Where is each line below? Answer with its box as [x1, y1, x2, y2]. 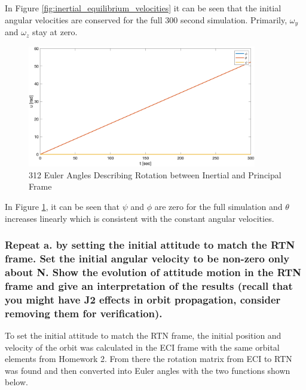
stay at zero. [32, 26, 78, 38]
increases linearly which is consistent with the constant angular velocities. [5, 212, 274, 224]
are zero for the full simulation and [154, 200, 283, 212]
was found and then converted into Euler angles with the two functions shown [5, 364, 290, 376]
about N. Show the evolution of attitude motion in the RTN [5, 264, 302, 279]
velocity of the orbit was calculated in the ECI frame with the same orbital [5, 341, 280, 353]
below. [5, 376, 28, 388]
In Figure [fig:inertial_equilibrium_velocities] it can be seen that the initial [5, 2, 281, 14]
